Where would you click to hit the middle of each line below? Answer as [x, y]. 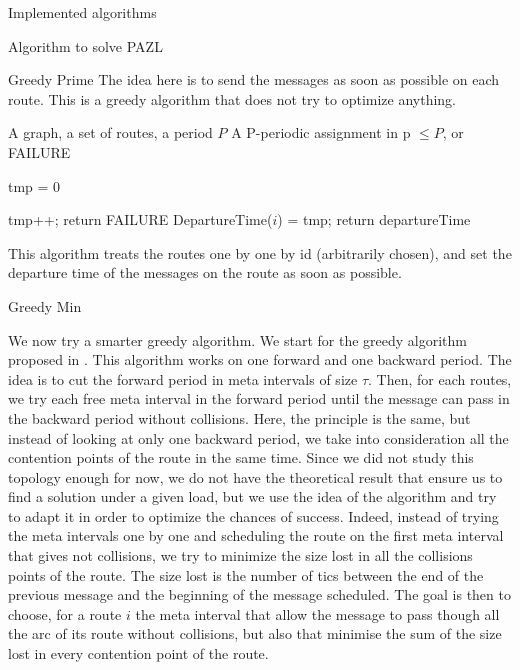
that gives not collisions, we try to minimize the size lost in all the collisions [240, 555]
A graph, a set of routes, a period [110, 132]
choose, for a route [65, 613]
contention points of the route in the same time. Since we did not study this [241, 457]
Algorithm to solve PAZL [85, 45]
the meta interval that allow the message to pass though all [317, 613]
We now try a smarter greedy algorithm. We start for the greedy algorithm [238, 339]
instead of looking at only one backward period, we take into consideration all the [258, 437]
